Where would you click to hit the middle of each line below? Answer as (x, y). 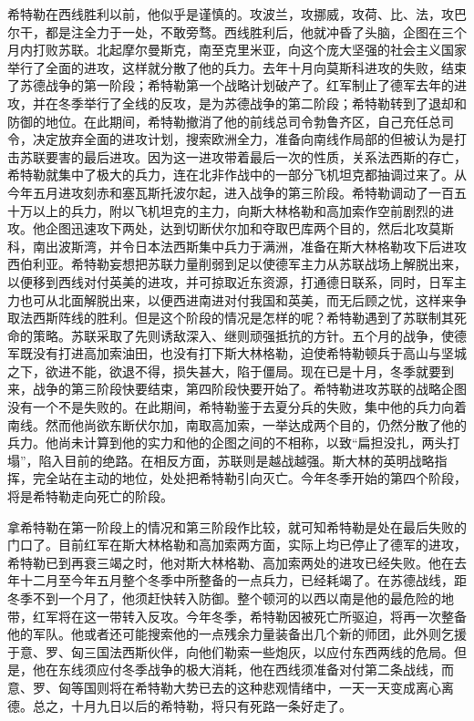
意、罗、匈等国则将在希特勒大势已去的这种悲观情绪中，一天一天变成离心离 (231, 687)
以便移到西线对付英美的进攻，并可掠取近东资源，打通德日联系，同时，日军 (231, 281)
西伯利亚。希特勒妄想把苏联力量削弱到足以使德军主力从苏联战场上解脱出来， (237, 264)
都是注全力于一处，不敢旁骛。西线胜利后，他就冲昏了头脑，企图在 (243, 31)
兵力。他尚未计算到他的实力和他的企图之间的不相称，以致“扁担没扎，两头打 (234, 443)
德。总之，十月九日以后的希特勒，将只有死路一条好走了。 (180, 705)
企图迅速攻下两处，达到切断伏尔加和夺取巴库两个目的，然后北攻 (237, 228)
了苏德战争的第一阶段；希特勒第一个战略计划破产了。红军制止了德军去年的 (231, 85)
